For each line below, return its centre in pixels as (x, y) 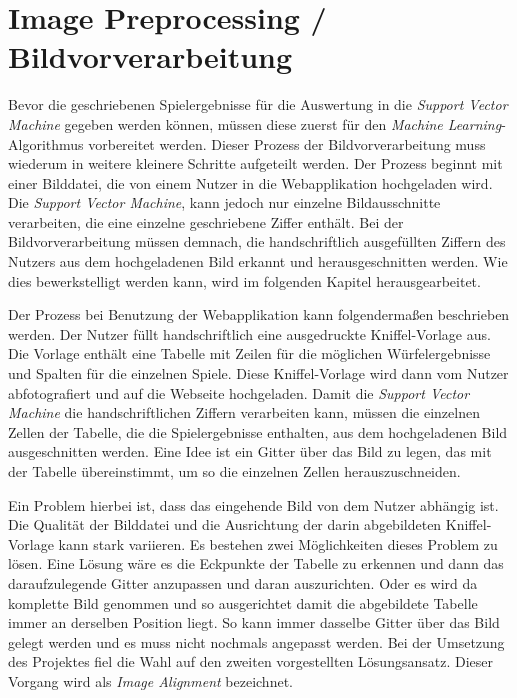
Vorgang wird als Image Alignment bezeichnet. (150, 680)
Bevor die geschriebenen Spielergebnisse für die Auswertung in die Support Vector (258, 104)
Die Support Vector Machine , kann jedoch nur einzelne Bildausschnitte (224, 202)
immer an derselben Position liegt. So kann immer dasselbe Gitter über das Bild (254, 622)
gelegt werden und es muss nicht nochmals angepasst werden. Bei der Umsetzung (256, 641)
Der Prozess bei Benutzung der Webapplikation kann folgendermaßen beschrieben (259, 314)
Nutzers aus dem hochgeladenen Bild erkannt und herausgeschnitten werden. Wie (258, 261)
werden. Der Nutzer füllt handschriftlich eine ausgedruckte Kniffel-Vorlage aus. (249, 333)
